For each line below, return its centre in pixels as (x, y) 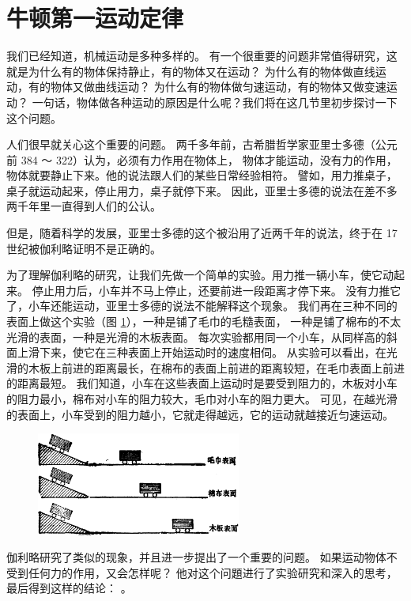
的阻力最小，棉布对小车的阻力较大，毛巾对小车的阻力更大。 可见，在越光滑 (202, 399)
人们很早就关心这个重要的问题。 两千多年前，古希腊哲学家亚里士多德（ (191, 144)
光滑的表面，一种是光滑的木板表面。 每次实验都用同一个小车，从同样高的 (196, 336)
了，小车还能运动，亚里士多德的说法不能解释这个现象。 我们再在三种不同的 (202, 306)
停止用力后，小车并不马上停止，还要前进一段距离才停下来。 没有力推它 (217, 290)
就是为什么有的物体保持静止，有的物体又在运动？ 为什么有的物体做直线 (191, 71)
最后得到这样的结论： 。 (69, 588)
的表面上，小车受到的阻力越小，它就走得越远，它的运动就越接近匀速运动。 (200, 414)
